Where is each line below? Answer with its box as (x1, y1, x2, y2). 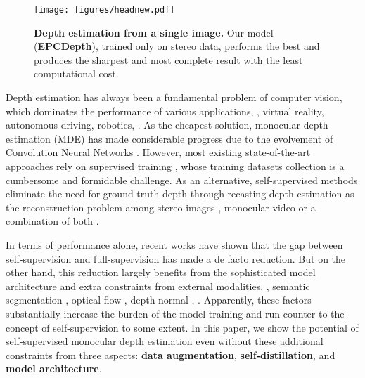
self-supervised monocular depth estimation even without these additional (6, 334, 324, 348)
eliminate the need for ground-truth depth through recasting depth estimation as (6, 186, 354, 201)
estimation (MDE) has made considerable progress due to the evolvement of (6, 131, 333, 145)
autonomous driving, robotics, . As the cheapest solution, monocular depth (6, 117, 328, 132)
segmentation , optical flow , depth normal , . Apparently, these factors (6, 292, 312, 307)
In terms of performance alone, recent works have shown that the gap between (6, 237, 343, 252)
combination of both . (6, 214, 99, 228)
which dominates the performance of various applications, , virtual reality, (6, 103, 324, 118)
